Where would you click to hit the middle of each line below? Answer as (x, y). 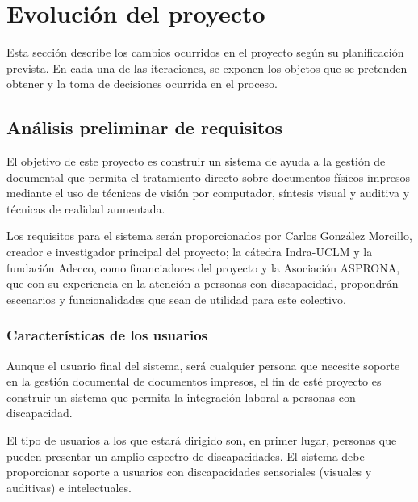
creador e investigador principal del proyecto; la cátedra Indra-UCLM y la (190, 252)
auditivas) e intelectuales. (69, 487)
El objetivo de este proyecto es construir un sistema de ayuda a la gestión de (196, 161)
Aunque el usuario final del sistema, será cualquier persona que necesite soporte (203, 365)
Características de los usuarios (107, 335)
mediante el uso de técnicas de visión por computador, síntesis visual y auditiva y (208, 193)
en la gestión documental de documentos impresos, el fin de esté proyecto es (194, 381)
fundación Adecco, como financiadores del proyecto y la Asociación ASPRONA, (203, 267)
